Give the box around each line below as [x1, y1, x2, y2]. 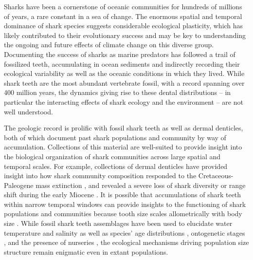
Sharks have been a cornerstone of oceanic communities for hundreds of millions [4, 1, 242, 11]
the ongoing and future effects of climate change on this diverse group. [4, 39, 214, 50]
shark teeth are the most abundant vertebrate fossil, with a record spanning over [4, 77, 245, 88]
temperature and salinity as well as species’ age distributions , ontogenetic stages [4, 227, 245, 238]
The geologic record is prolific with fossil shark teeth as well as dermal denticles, [4, 123, 243, 133]
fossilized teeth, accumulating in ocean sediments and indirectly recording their [4, 58, 240, 69]
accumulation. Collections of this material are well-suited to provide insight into [4, 142, 242, 152]
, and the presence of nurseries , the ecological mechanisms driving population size [4, 237, 249, 247]
